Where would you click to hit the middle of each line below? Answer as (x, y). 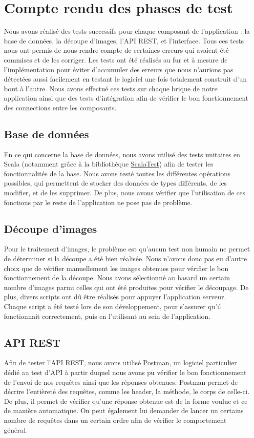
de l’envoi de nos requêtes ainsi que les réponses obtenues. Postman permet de (121, 382)
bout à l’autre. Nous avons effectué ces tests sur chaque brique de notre (111, 88)
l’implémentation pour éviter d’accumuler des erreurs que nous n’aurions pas (119, 69)
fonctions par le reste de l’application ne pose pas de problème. (98, 202)
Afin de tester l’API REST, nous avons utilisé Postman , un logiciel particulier (120, 363)
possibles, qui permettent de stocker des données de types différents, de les (116, 183)
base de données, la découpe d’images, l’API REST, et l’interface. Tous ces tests (124, 40)
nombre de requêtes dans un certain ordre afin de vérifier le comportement (115, 420)
